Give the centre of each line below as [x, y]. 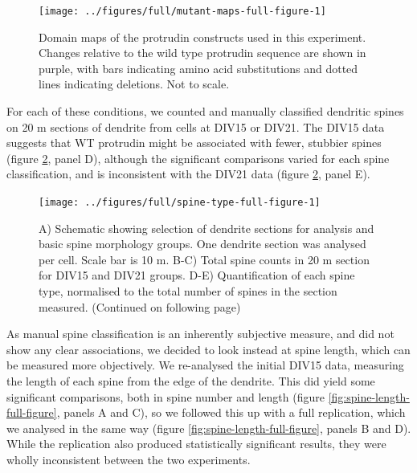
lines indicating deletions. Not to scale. [134, 84]
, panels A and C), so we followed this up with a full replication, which [231, 412]
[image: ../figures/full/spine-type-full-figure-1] [180, 202]
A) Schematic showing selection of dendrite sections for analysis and [206, 228]
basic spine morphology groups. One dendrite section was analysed [202, 244]
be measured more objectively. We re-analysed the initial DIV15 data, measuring [205, 365]
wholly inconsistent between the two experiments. [129, 459]
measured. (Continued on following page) [140, 306]
